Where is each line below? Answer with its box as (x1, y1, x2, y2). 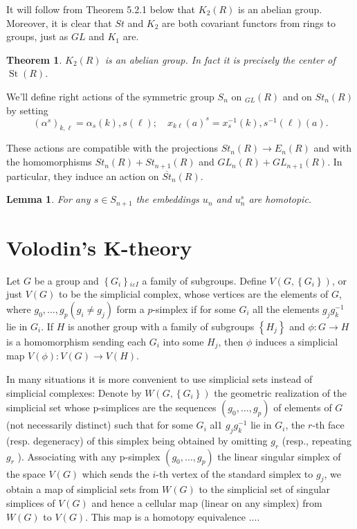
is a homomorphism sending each (6, 334, 147, 348)
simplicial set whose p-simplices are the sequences (6, 400, 217, 415)
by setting (6, 102, 48, 117)
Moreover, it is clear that (6, 15, 112, 30)
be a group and (34, 273, 99, 287)
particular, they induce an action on (6, 168, 159, 183)
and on (282, 89, 312, 103)
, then (218, 334, 244, 348)
